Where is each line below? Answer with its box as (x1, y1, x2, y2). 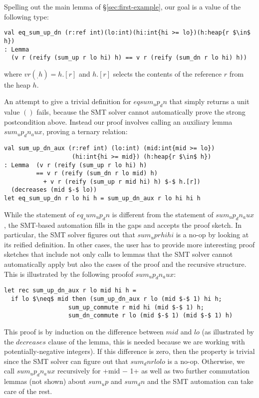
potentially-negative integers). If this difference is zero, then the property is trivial (4, 346, 255, 356)
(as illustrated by (202, 326, 254, 336)
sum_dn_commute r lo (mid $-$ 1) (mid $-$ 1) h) (68, 312, 233, 319)
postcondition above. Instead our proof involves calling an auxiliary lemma (4, 116, 233, 127)
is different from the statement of (112, 209, 214, 219)
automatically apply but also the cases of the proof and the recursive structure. (4, 258, 247, 269)
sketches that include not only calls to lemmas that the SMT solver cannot (4, 249, 233, 259)
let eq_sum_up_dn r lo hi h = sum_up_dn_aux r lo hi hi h (4, 195, 201, 202)
